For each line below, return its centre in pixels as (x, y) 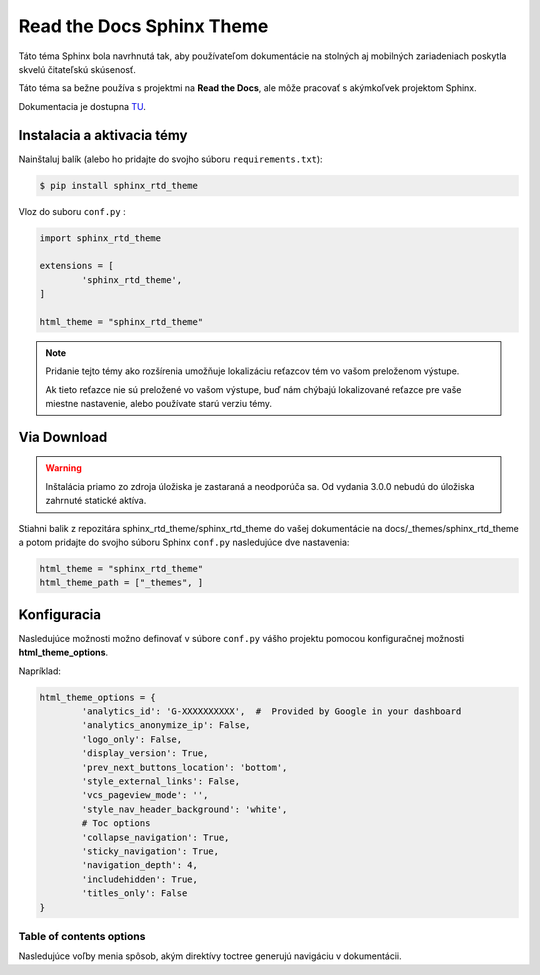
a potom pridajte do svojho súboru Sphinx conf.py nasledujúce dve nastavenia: (184, 542)
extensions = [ (76, 266)
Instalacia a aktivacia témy (103, 135)
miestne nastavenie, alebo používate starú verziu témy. (159, 404)
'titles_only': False (134, 893)
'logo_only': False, (132, 739)
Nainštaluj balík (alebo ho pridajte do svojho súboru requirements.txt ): (171, 159)
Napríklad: (40, 671)
